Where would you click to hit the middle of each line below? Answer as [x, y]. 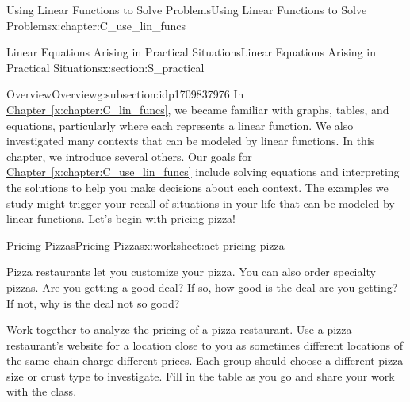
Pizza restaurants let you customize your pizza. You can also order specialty [191, 272]
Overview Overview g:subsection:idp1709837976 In [125, 94]
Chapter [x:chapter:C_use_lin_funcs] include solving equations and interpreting [203, 172]
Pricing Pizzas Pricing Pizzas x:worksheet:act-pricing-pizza [146, 245]
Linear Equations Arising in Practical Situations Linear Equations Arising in [191, 52]
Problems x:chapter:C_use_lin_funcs [96, 25]
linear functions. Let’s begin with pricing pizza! [121, 218]
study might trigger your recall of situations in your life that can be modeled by [201, 203]
